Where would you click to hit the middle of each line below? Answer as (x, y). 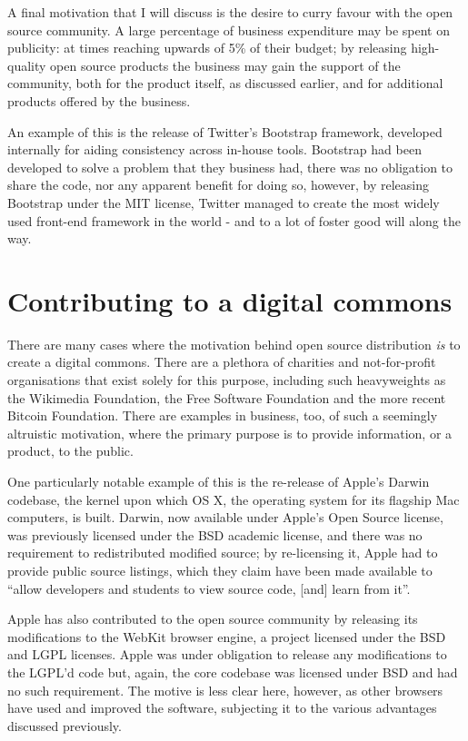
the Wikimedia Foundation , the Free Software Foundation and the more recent (227, 397)
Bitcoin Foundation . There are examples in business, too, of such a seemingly (223, 415)
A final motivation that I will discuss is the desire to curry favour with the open (230, 12)
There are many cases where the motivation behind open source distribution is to (234, 344)
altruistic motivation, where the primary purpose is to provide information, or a (230, 433)
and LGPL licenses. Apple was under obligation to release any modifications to (227, 654)
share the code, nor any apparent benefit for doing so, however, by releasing (219, 185)
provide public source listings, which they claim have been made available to (220, 570)
